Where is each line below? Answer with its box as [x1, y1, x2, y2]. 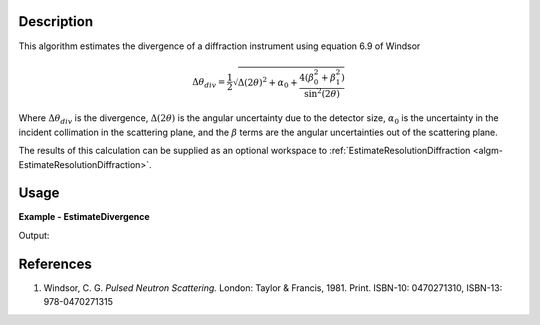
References [18, 255, 92, 272]
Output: [18, 229, 50, 241]
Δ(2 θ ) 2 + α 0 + [237, 75, 299, 90]
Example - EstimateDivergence [18, 211, 150, 223]
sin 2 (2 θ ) [303, 86, 340, 99]
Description [18, 13, 94, 30]
